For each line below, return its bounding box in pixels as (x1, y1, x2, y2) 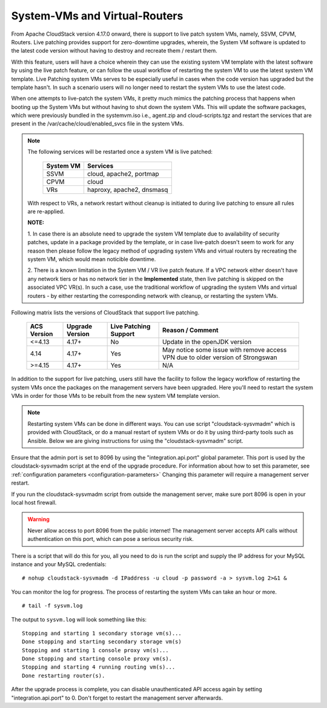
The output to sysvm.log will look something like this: (11, 615, 147, 623)
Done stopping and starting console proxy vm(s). (22, 655, 173, 663)
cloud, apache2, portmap (87, 170, 160, 178)
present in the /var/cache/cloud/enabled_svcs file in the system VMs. (11, 120, 184, 127)
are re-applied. (27, 208, 65, 215)
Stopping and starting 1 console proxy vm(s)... (22, 647, 169, 653)
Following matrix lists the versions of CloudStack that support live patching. (11, 309, 200, 316)
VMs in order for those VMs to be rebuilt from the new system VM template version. (11, 392, 220, 400)
